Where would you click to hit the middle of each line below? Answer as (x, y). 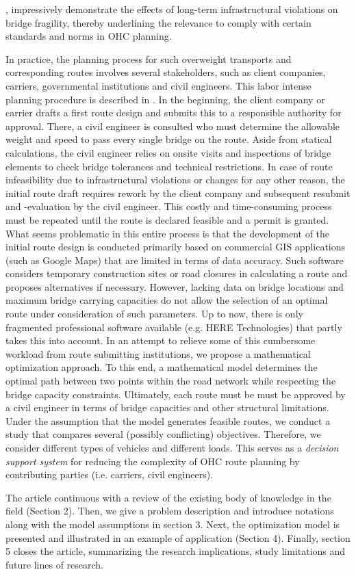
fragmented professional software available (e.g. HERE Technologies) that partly (174, 327)
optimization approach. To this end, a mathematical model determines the (162, 367)
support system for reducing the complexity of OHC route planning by (153, 461)
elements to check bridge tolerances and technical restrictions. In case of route (169, 166)
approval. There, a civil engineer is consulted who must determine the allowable (173, 126)
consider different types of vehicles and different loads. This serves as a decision (172, 447)
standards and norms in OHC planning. (89, 36)
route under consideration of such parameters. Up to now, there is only (154, 314)
